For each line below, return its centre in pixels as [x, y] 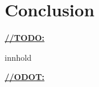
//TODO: [25, 38]
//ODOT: [25, 77]
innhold [18, 57]
